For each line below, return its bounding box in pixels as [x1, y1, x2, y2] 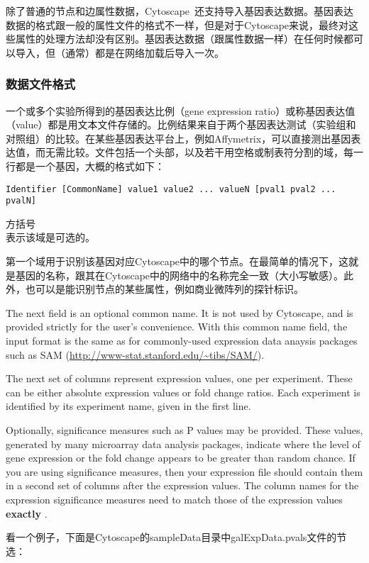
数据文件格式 [6, 75, 76, 93]
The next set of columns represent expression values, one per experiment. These [6, 371, 353, 386]
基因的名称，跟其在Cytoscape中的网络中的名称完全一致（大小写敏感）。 [15, 267, 344, 282]
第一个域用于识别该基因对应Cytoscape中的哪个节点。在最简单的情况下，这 [6, 254, 349, 269]
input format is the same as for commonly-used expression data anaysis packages [6, 333, 358, 348]
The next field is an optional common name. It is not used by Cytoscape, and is [6, 305, 353, 320]
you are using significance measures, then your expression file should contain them [6, 464, 363, 479]
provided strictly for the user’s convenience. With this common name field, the [6, 319, 348, 334]
